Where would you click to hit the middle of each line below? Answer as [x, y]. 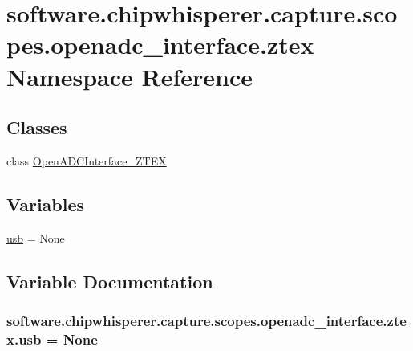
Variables [46, 204]
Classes [37, 127]
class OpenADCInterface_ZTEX [87, 160]
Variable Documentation [110, 281]
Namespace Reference [130, 76]
